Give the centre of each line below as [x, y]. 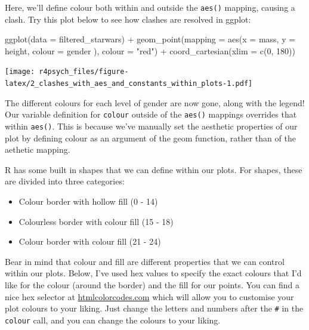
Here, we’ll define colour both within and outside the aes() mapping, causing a [150, 7]
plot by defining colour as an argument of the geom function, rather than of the [150, 138]
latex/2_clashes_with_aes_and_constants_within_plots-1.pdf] [129, 84]
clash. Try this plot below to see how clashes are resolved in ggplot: [128, 19]
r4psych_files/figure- [84, 72]
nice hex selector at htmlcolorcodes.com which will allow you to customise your [149, 296]
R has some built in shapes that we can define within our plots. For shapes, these [154, 169]
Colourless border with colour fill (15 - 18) [96, 221]
